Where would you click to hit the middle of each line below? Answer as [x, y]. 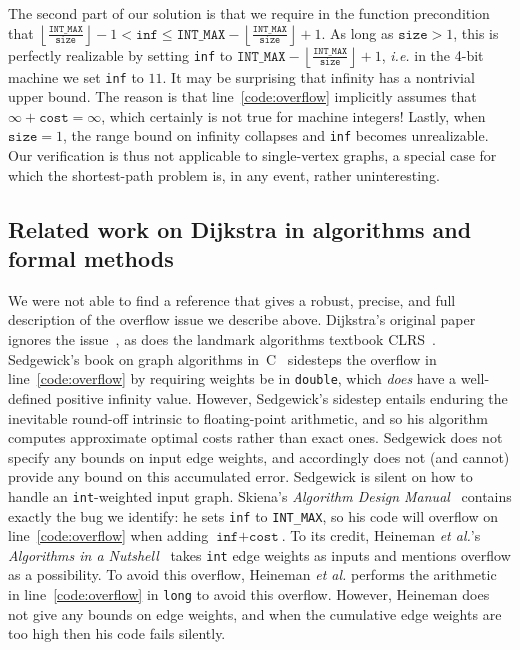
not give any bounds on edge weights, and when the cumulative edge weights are [255, 613]
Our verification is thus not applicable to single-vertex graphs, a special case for [252, 155]
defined [30, 397]
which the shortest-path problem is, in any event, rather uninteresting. [224, 174]
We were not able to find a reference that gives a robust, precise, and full [232, 299]
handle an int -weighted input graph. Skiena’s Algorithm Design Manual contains [260, 495]
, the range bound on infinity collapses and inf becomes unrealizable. [276, 135]
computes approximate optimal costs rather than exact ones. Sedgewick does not [255, 437]
